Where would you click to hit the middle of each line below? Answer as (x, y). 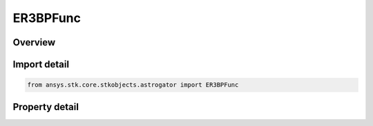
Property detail (46, 107)
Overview (34, 42)
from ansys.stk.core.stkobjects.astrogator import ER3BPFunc (133, 85)
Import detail (41, 64)
